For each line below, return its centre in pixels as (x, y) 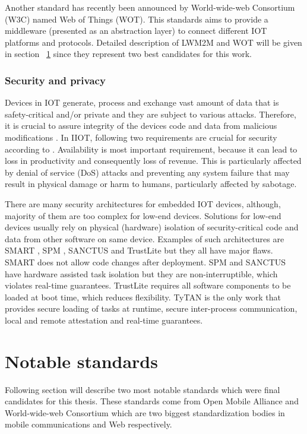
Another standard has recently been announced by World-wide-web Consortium (150, 7)
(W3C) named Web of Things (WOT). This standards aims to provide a (137, 19)
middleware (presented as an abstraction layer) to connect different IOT (136, 31)
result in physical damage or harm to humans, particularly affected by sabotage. (151, 184)
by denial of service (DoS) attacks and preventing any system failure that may (147, 172)
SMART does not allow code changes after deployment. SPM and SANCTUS (145, 262)
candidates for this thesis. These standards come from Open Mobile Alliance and (152, 401)
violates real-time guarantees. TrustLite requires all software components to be (148, 285)
